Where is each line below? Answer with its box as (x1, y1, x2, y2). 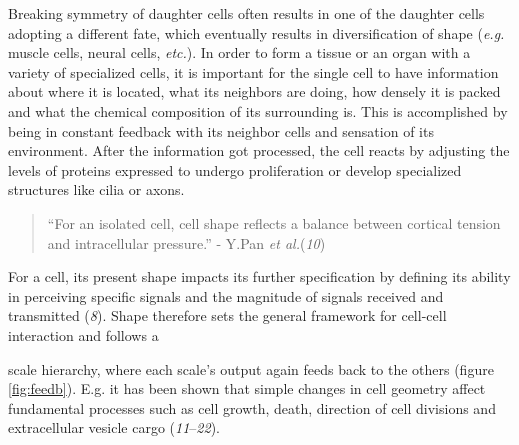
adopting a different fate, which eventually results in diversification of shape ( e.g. (8, 22, 505, 43)
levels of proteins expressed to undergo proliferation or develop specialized (8, 159, 462, 180)
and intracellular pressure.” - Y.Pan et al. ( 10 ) (47, 232, 326, 253)
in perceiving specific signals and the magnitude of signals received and (8, 285, 444, 306)
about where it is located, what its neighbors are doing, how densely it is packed (8, 81, 501, 102)
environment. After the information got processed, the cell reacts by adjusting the (8, 140, 510, 161)
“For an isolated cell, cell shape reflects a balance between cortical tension (47, 212, 501, 233)
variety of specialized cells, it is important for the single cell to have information (8, 61, 499, 82)
